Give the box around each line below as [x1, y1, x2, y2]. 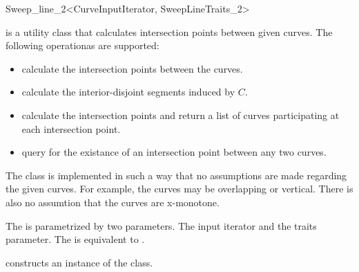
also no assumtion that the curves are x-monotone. [6, 194, 220, 209]
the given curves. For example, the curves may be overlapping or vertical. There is [6, 181, 353, 196]
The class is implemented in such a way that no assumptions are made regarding [6, 167, 347, 182]
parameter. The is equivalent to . [6, 232, 145, 246]
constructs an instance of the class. [6, 255, 153, 269]
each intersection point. [21, 121, 121, 136]
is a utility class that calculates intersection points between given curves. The [6, 24, 333, 39]
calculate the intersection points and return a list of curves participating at [21, 107, 340, 122]
